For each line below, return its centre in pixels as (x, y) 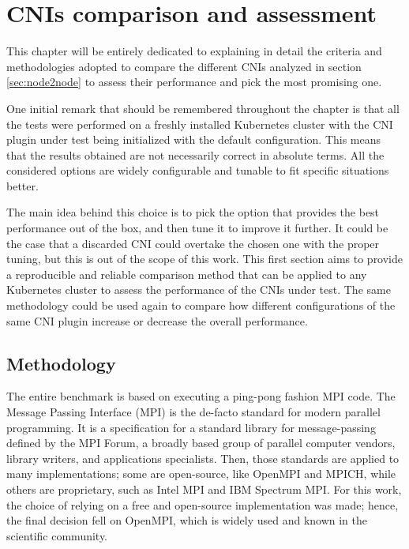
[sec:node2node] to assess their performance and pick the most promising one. (194, 82)
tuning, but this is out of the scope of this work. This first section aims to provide (205, 259)
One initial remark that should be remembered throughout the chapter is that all (203, 108)
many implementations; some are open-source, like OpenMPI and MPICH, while (201, 474)
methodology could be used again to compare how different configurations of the (201, 305)
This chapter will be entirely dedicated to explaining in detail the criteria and (194, 51)
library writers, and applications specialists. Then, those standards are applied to (203, 458)
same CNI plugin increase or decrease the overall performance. (157, 320)
